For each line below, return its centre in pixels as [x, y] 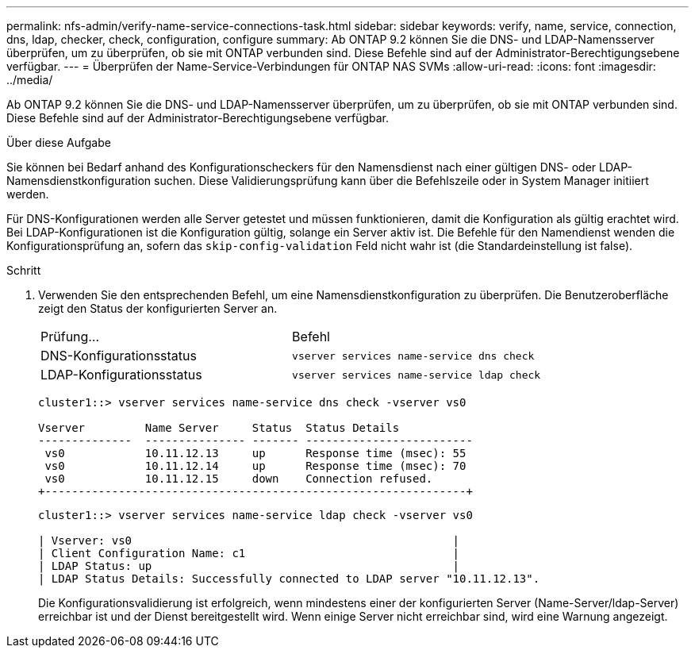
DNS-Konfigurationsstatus [119, 356]
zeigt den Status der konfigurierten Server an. [158, 308]
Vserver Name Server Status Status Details [219, 428]
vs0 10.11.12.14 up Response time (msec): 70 [255, 466]
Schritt [24, 270]
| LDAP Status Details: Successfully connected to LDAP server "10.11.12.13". [289, 579]
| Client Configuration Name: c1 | [249, 553]
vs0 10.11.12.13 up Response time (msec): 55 [255, 453]
